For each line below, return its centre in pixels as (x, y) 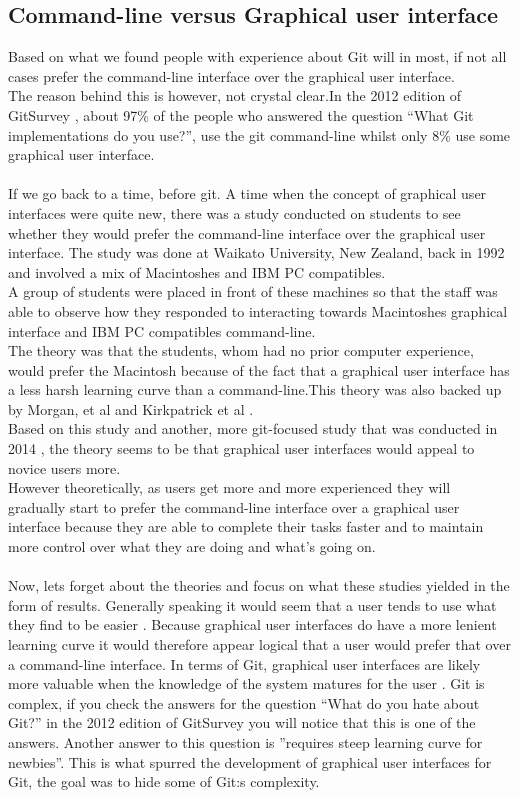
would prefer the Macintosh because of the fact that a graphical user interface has (259, 369)
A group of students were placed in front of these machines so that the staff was (253, 291)
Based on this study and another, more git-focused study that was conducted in (253, 428)
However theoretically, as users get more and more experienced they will (229, 487)
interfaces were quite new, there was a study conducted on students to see (234, 212)
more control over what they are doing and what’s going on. (192, 546)
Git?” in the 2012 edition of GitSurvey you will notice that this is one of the (242, 722)
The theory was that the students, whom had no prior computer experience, (241, 350)
